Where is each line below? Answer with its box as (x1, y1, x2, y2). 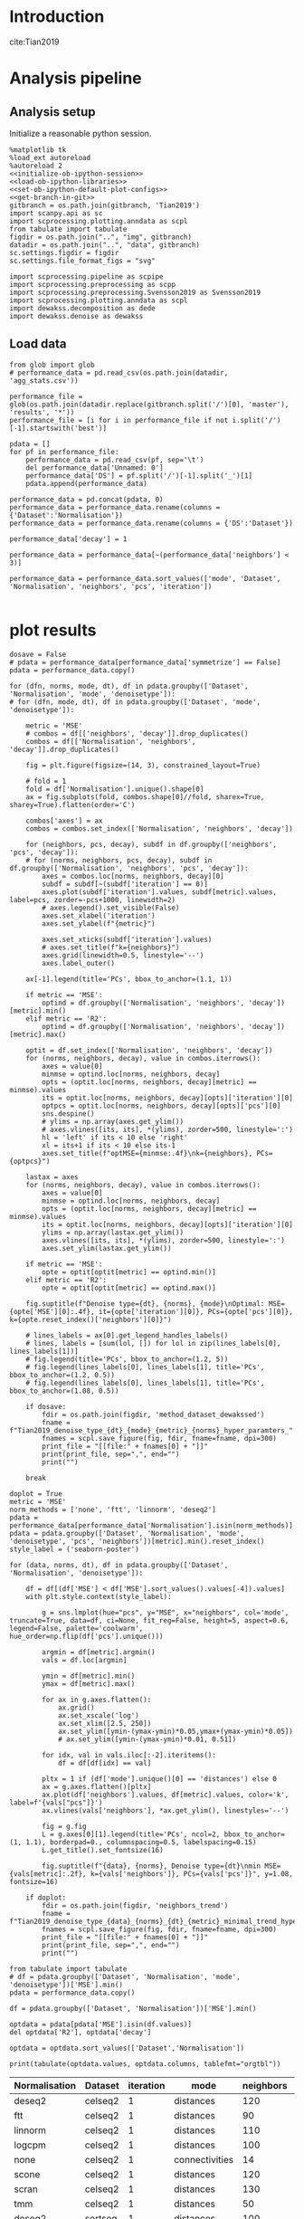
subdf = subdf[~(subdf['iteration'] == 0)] (42, 880, 208, 889)
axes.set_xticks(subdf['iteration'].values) (42, 935, 213, 944)
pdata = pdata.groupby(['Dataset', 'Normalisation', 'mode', (9, 1529, 245, 1538)
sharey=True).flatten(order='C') (9, 800, 136, 809)
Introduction (9, 6, 105, 27)
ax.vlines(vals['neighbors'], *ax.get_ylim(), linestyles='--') (42, 1805, 290, 1815)
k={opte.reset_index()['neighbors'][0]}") (9, 1315, 172, 1324)
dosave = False (9, 650, 67, 659)
